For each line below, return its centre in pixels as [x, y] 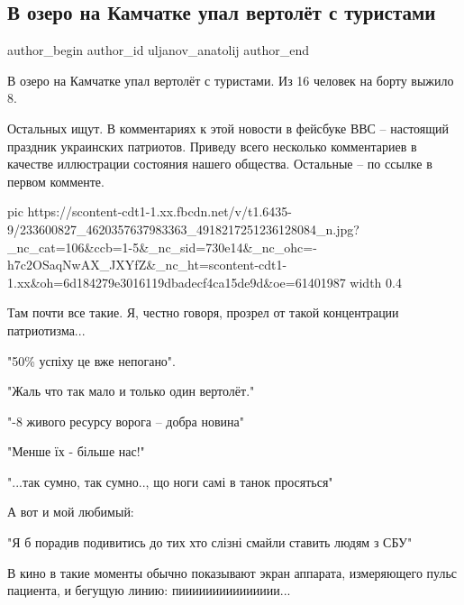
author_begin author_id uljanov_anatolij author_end [159, 50]
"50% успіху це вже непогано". [91, 360]
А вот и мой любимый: [71, 512]
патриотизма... [46, 330]
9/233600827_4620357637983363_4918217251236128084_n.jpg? [183, 229]
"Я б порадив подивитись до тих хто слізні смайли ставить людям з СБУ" [210, 542]
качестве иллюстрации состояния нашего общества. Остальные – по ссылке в [220, 164]
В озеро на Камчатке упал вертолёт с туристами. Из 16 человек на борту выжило [231, 80]
